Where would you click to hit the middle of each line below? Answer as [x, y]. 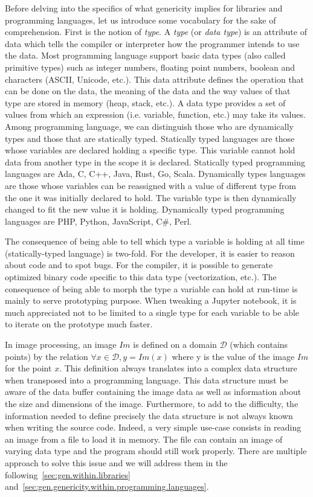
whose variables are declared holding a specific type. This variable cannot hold [150, 150]
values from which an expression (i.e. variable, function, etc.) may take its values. [155, 114]
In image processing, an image [61, 345]
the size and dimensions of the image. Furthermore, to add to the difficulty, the [152, 403]
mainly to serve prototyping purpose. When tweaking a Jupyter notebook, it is [151, 300]
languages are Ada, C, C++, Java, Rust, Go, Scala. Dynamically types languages [155, 174]
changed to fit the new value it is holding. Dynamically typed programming [145, 209]
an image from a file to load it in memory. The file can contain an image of [144, 439]
